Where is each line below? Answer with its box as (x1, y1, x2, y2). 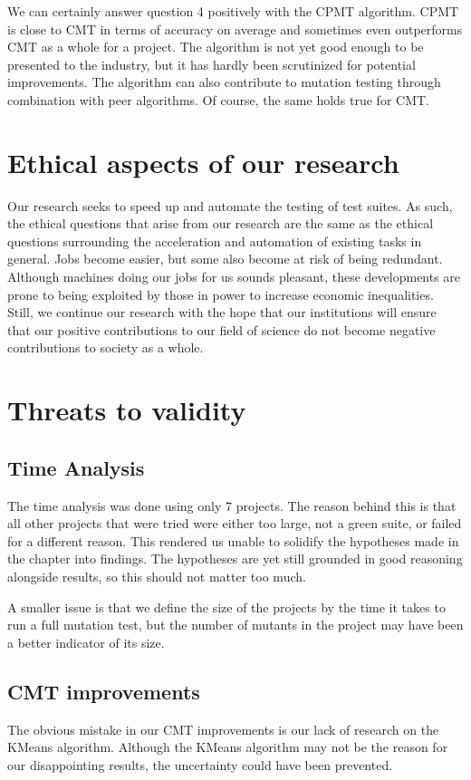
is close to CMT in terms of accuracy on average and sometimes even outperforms (7, 19, 463, 38)
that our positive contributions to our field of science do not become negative (7, 320, 436, 339)
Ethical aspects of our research (7, 143, 399, 180)
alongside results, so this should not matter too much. (7, 566, 306, 585)
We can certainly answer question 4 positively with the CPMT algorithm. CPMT (7, 2, 459, 20)
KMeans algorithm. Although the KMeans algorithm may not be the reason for (7, 737, 448, 756)
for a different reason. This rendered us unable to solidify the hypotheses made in (7, 531, 459, 550)
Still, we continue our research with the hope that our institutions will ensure (7, 303, 437, 322)
